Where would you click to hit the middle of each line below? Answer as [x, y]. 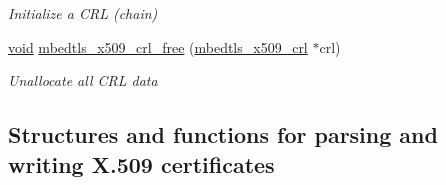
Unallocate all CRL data [83, 80]
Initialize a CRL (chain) [83, 13]
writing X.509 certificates [141, 163]
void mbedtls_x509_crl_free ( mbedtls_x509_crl [158, 46]
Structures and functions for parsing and [223, 134]
